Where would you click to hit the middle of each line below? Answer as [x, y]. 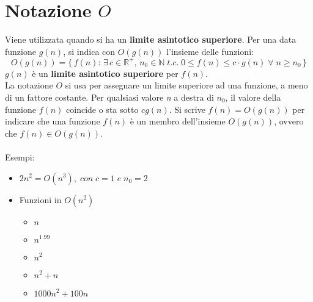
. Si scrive [187, 109]
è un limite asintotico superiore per [105, 73]
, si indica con [89, 51]
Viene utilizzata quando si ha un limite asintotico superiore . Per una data [151, 39]
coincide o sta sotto [102, 109]
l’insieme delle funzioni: [210, 51]
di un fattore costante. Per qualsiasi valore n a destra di [109, 97]
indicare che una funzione [53, 121]
